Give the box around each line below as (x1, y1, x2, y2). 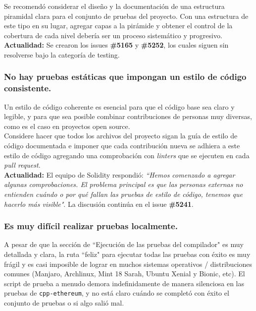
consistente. (4, 82, 51, 94)
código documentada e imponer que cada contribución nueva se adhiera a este (4, 140, 240, 151)
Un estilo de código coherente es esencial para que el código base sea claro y (4, 101, 235, 112)
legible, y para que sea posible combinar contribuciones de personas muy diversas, (4, 111, 252, 122)
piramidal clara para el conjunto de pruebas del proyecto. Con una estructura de (4, 10, 249, 21)
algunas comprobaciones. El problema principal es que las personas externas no (4, 179, 243, 189)
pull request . (4, 160, 41, 170)
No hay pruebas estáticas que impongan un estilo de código (4, 70, 247, 83)
